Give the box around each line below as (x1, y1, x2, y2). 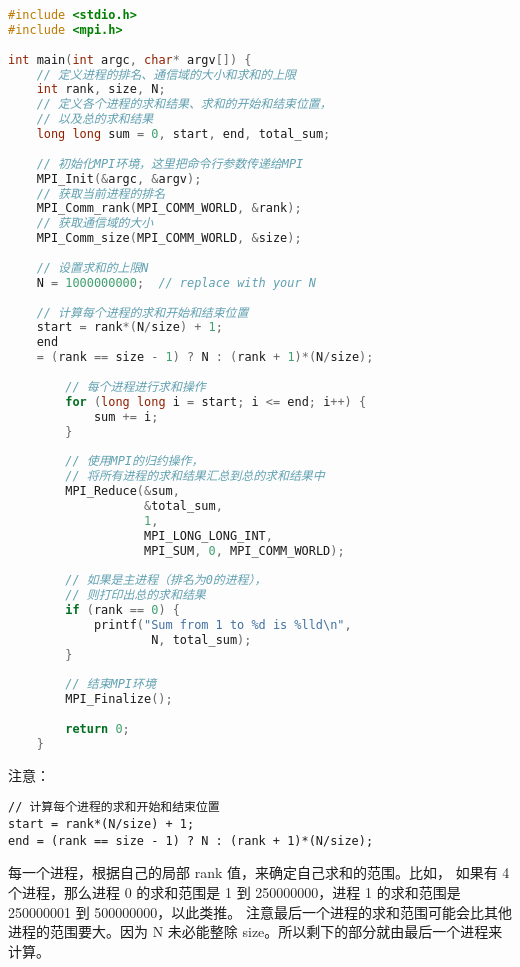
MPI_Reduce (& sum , (65, 484, 180, 498)
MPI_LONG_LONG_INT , (144, 528, 273, 543)
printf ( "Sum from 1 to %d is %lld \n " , (93, 617, 352, 632)
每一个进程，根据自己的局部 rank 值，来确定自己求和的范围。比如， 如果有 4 (8, 862, 510, 883)
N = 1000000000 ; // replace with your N (36, 275, 316, 290)
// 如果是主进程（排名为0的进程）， (65, 573, 267, 588)
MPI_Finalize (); (65, 692, 173, 707)
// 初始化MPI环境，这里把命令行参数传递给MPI (36, 156, 304, 171)
